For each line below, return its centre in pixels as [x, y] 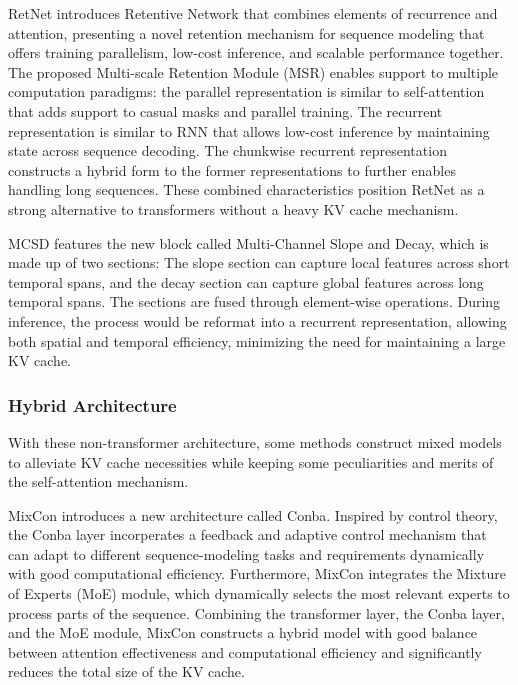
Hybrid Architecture [92, 404]
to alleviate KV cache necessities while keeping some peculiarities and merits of [251, 461]
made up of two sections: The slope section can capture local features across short [259, 262]
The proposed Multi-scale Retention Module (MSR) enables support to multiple [253, 71]
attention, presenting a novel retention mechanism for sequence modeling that [246, 32]
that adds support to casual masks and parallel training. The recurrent [225, 110]
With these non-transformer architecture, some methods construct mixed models [255, 441]
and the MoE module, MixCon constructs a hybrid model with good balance [243, 632]
